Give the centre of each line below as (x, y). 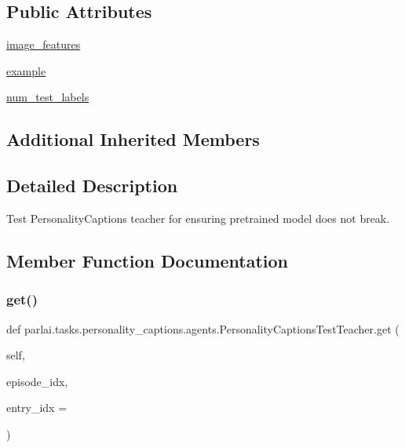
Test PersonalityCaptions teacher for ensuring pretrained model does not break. (198, 218)
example (26, 70)
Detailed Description (92, 186)
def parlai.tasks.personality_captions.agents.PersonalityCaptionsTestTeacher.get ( (203, 328)
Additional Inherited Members (133, 139)
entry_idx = (37, 408)
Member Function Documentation (148, 260)
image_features (44, 44)
